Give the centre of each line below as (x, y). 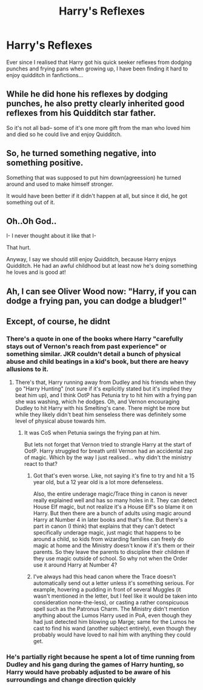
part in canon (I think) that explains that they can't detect (104, 526)
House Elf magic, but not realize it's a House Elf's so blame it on (113, 507)
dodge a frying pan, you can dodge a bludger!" (96, 301)
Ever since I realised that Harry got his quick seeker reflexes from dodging (99, 62)
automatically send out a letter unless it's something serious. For (114, 583)
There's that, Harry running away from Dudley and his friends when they (105, 382)
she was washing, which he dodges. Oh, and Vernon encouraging (97, 401)
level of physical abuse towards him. (61, 421)
